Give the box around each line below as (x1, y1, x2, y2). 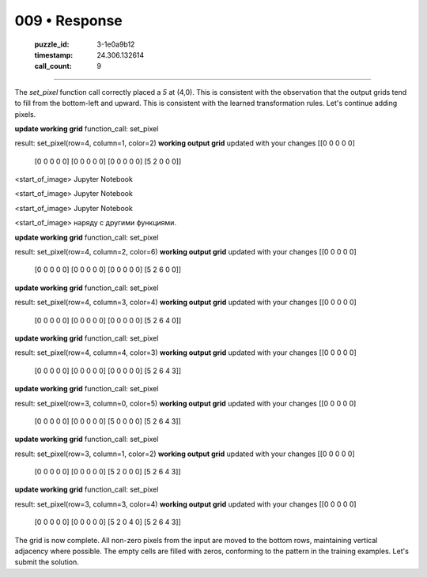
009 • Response (14, 12, 123, 29)
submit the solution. (14, 557, 79, 567)
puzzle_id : (34, 40, 70, 49)
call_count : (34, 62, 73, 71)
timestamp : (34, 50, 74, 59)
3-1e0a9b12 (96, 40, 135, 49)
